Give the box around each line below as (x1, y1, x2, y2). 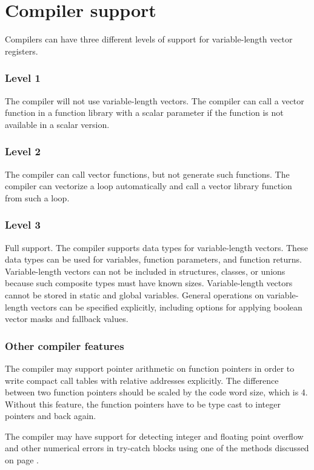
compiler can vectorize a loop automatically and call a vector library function (5, 180, 292, 192)
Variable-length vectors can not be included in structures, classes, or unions (5, 264, 286, 277)
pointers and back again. (5, 409, 96, 422)
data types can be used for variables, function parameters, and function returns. (5, 253, 302, 266)
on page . (5, 454, 39, 466)
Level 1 (5, 70, 41, 86)
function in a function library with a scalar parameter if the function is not (5, 106, 284, 119)
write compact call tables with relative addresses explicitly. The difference (5, 374, 279, 386)
